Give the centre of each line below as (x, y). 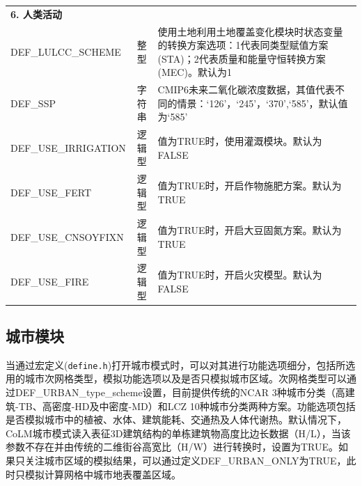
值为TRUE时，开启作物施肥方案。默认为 (250, 186)
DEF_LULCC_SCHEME (66, 51)
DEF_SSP (33, 103)
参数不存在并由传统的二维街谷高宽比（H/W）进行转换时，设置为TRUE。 (172, 447)
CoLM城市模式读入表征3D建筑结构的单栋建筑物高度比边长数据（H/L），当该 (178, 433)
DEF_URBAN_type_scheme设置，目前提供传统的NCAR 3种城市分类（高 (180, 392)
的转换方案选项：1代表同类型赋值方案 (243, 45)
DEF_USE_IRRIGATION (68, 147)
